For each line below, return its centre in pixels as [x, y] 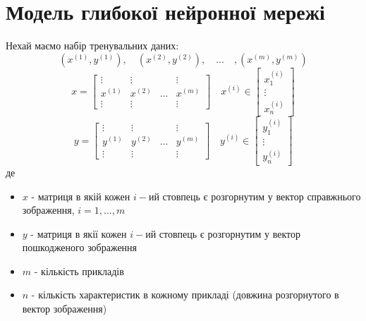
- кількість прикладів [79, 271]
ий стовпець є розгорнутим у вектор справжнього [255, 196]
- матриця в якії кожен [79, 233]
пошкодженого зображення [80, 247]
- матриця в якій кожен [81, 196]
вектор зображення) [65, 309]
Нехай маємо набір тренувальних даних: [92, 46]
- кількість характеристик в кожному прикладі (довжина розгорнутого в [185, 295]
